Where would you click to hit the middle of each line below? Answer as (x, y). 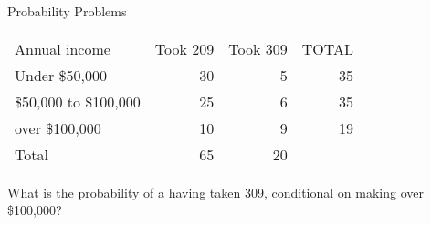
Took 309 (258, 48)
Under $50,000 (61, 75)
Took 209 (184, 48)
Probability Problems (67, 11)
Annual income (63, 48)
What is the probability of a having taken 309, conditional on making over (215, 192)
